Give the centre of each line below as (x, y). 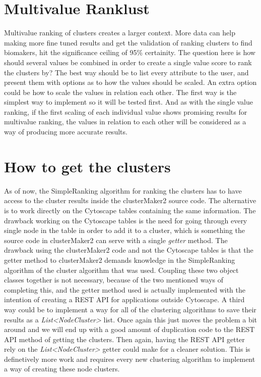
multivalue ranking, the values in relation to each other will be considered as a (125, 122)
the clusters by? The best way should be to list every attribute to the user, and (126, 72)
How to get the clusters (87, 166)
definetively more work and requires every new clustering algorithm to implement (130, 359)
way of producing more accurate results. (66, 132)
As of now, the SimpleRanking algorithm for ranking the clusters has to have (123, 190)
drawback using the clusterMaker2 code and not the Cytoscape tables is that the (129, 250)
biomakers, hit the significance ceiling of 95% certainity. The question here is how (130, 52)
